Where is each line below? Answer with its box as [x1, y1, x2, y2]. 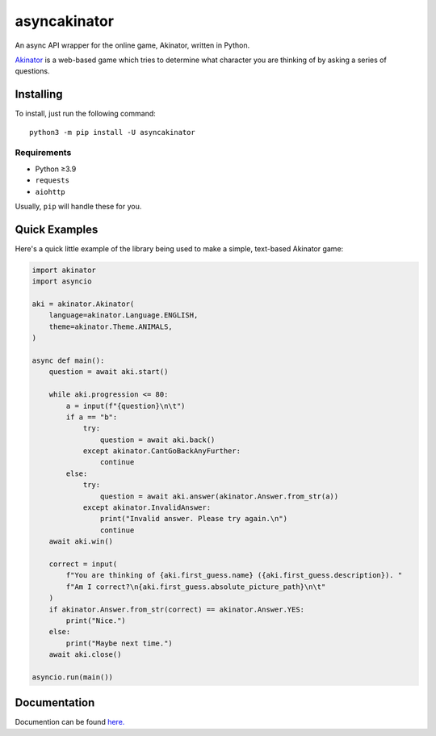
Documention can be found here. [15, 717, 125, 727]
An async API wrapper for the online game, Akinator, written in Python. [15, 40, 250, 50]
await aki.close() [48, 650, 122, 659]
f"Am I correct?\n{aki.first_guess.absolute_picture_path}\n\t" [65, 582, 326, 591]
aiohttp [35, 187, 66, 196]
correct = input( [48, 559, 118, 569]
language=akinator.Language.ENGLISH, [48, 311, 199, 320]
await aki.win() [48, 537, 113, 546]
